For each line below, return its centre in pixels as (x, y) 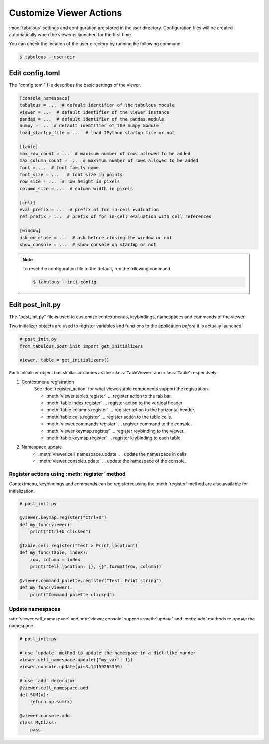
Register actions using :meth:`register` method (67, 474)
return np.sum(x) (51, 702)
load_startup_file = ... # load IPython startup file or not (97, 133)
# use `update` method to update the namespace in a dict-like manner (108, 653)
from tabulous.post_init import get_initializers (81, 346)
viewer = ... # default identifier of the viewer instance (95, 112)
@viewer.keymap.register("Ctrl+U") (63, 518)
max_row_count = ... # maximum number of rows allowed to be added (105, 154)
